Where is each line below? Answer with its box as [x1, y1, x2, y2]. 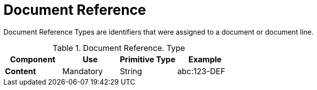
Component [10, 54, 55, 64]
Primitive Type [119, 54, 175, 64]
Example [188, 54, 222, 64]
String [119, 66, 142, 76]
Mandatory [62, 66, 103, 76]
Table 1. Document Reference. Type [53, 43, 185, 53]
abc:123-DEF [177, 66, 225, 76]
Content [5, 66, 36, 76]
